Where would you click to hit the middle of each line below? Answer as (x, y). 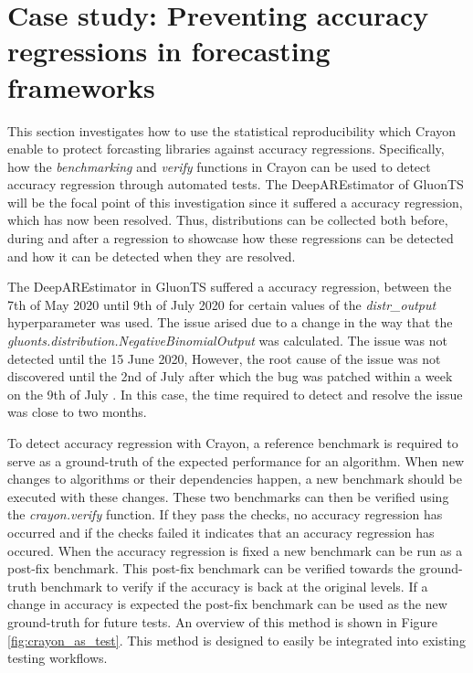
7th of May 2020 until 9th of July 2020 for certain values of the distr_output (222, 304)
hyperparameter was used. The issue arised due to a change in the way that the (230, 322)
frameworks (81, 86)
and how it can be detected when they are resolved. (152, 256)
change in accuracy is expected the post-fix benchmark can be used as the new (227, 604)
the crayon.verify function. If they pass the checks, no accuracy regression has (225, 514)
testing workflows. (58, 658)
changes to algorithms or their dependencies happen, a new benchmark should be (235, 479)
